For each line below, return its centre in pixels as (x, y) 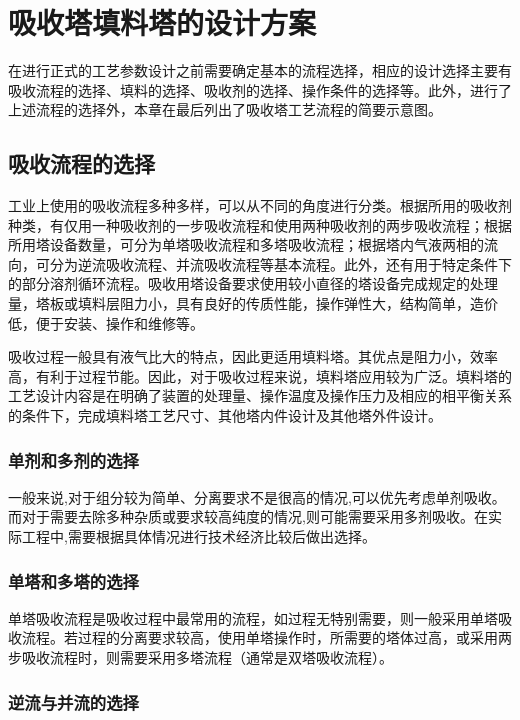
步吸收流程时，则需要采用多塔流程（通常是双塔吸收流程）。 (200, 657)
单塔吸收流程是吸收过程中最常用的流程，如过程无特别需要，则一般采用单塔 (253, 617)
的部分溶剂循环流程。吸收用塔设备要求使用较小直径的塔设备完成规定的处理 (253, 283)
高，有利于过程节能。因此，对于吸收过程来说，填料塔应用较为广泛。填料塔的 (260, 375)
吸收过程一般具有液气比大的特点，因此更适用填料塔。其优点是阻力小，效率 (253, 356)
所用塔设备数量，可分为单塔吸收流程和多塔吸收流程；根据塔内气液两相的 (246, 244)
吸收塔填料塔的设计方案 (162, 22)
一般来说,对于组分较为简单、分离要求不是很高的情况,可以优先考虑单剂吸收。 (257, 496)
